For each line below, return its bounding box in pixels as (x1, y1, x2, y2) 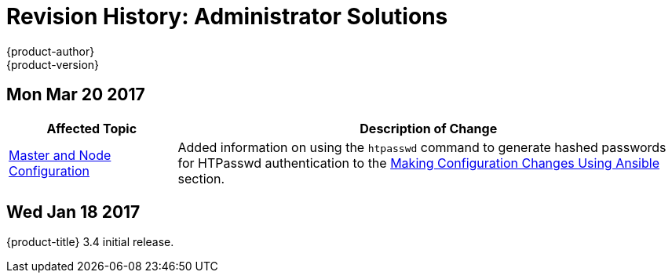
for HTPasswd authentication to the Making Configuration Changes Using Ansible (177, 154, 659, 171)
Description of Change (360, 120, 498, 136)
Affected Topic (46, 120, 137, 136)
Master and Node (9, 147, 111, 163)
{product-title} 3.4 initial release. (6, 235, 174, 249)
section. (177, 170, 225, 187)
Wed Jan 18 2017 (6, 202, 141, 223)
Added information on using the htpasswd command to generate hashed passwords (177, 139, 667, 155)
